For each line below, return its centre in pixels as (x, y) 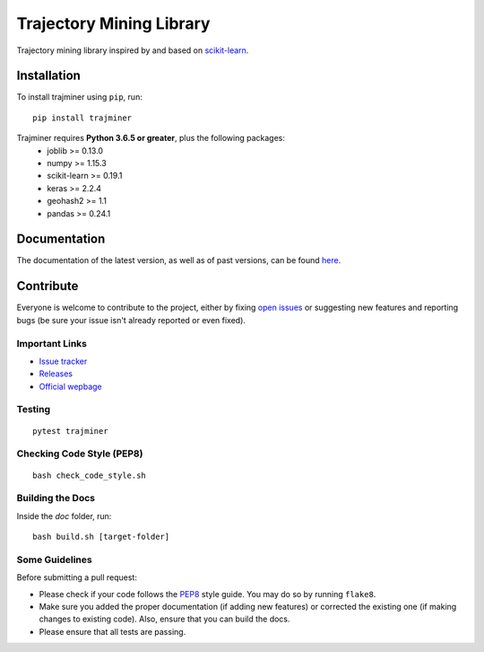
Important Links (52, 343)
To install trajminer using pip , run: (79, 97)
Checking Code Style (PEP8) (80, 454)
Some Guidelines (55, 559)
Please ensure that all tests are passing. (112, 631)
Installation (48, 76)
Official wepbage (70, 386)
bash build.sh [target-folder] (101, 537)
